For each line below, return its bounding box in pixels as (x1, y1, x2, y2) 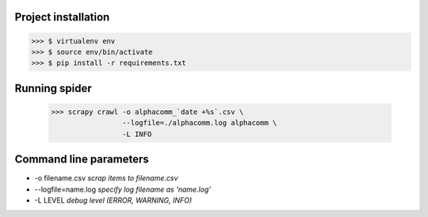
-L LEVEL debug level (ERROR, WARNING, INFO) (34, 196, 193, 205)
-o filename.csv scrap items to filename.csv (34, 173, 178, 183)
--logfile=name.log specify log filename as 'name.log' (34, 185, 212, 194)
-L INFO (121, 129, 152, 139)
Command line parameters (14, 153, 150, 166)
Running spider (14, 82, 93, 95)
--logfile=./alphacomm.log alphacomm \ (121, 119, 277, 128)
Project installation (14, 10, 110, 24)
